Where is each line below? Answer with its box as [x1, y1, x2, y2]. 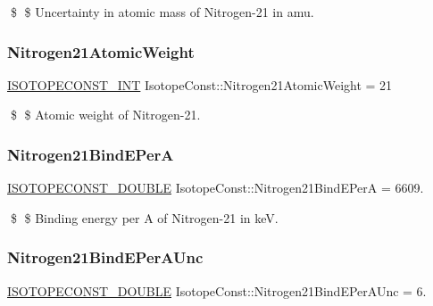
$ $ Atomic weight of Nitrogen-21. [10, 105, 201, 124]
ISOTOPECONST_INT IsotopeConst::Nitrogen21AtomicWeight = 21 [7, 75, 393, 94]
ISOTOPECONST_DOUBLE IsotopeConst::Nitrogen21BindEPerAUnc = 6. [7, 281, 427, 300]
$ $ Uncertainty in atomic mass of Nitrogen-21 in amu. [10, 3, 314, 21]
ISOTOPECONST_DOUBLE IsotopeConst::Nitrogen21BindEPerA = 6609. [7, 178, 424, 197]
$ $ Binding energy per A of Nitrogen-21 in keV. [10, 208, 279, 227]
